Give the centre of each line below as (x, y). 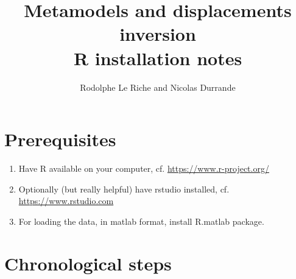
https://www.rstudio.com (66, 201)
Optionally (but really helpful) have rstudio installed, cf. (124, 189)
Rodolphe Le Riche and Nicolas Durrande (158, 87)
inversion (158, 34)
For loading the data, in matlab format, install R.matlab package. (141, 221)
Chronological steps (88, 263)
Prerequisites (60, 139)
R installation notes (158, 58)
